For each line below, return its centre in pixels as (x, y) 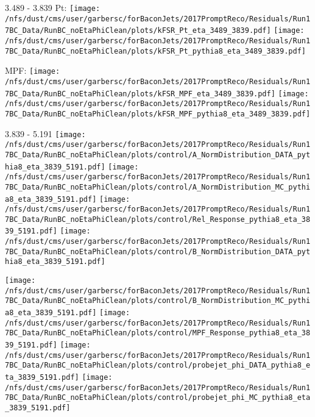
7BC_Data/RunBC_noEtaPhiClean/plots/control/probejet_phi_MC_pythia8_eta (158, 398)
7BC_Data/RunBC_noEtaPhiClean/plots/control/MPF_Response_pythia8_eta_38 (158, 333)
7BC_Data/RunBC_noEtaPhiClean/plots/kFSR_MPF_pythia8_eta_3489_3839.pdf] (158, 114)
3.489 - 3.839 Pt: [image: (53, 7)
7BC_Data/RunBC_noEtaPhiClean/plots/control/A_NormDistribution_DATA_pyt (158, 155)
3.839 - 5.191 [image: (45, 133)
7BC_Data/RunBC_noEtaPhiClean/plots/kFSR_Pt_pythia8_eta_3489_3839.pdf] (155, 51)
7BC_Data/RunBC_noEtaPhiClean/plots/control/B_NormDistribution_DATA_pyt (158, 251)
